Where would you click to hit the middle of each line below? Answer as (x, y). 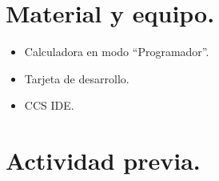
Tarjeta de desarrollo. (77, 78)
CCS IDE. (49, 105)
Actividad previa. (103, 161)
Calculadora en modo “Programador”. (117, 52)
